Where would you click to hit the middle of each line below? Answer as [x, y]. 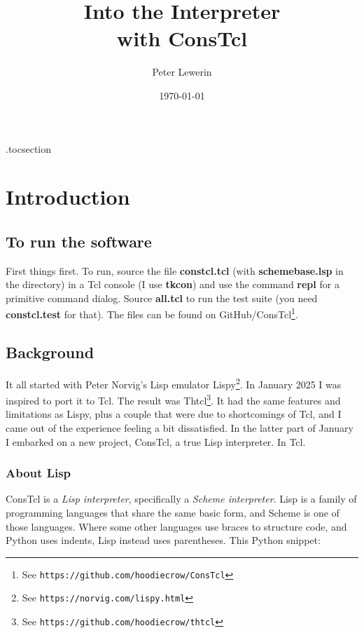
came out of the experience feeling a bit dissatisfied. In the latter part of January [180, 428]
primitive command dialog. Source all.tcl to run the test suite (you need [162, 298]
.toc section [29, 148]
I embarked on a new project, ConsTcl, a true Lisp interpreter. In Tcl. [156, 441]
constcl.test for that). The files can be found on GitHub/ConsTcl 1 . [152, 313]
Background [50, 352]
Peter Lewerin [182, 72]
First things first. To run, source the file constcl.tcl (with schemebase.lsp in [175, 270]
